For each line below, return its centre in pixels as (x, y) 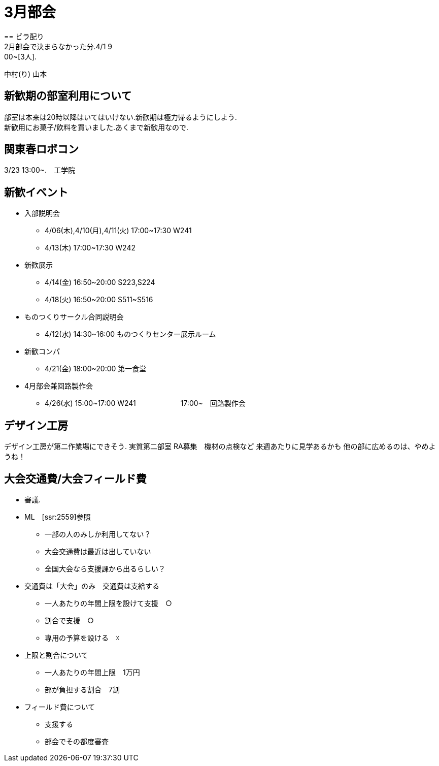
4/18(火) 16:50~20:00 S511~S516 (99, 300)
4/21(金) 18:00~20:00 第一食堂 (96, 369)
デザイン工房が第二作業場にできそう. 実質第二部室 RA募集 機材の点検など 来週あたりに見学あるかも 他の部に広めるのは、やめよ (220, 446)
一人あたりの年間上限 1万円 (92, 672)
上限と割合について (56, 655)
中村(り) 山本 (26, 74)
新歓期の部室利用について (68, 96)
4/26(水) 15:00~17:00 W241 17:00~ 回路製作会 (145, 403)
